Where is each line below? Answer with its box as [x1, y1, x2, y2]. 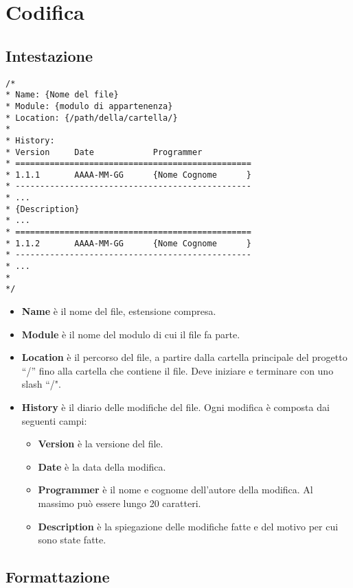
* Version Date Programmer [5, 147, 203, 157]
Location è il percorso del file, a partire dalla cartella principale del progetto [21, 350, 348, 364]
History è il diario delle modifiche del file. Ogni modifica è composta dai [21, 400, 330, 414]
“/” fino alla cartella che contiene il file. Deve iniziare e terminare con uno [21, 363, 334, 377]
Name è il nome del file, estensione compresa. [21, 304, 216, 318]
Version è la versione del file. [38, 436, 163, 451]
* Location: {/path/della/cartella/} [5, 113, 178, 123]
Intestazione [5, 45, 93, 66]
